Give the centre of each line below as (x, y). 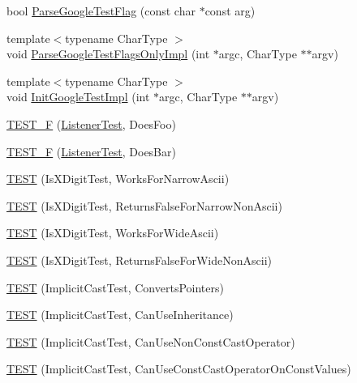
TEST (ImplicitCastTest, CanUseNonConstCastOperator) (151, 341)
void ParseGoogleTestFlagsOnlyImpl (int (108, 54)
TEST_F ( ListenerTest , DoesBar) (91, 151)
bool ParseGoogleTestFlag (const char (101, 11)
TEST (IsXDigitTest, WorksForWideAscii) (113, 233)
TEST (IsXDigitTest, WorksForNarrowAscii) (118, 179)
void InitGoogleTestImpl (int (78, 97)
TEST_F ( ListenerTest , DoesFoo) (91, 123)
